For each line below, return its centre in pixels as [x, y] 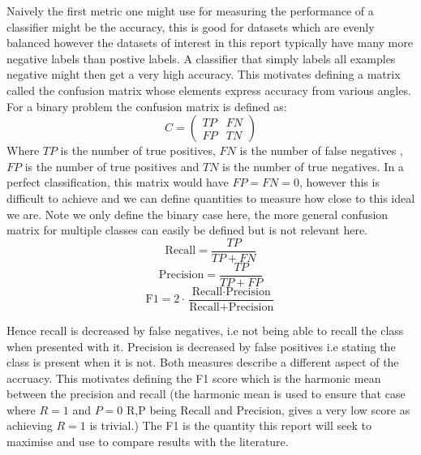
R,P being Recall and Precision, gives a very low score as [268, 409]
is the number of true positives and [112, 166]
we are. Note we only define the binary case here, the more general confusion [198, 214]
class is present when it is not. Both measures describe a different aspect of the [203, 362]
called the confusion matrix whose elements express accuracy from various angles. [209, 90]
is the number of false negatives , [321, 150]
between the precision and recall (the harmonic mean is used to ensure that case [206, 394]
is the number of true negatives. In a [313, 166]
